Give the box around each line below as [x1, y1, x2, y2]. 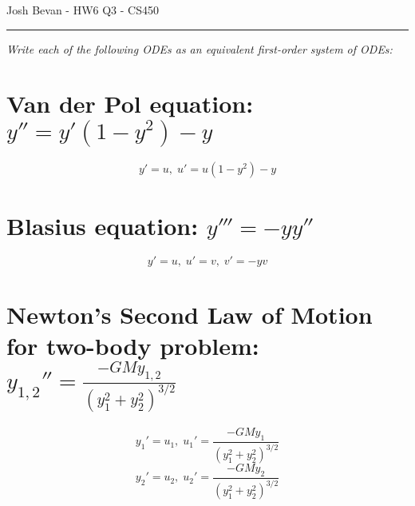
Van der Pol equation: [6, 87, 254, 120]
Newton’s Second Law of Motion [6, 297, 373, 330]
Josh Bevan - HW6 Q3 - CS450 [6, 2, 159, 18]
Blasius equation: [6, 209, 199, 241]
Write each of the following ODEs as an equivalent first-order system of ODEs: [6, 40, 393, 57]
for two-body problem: [6, 329, 259, 361]
